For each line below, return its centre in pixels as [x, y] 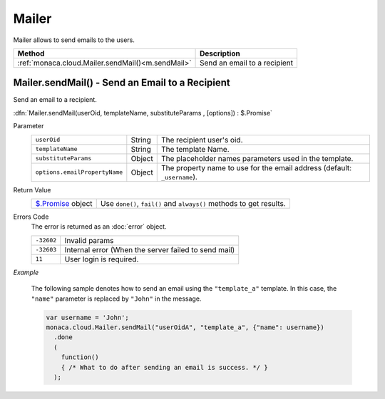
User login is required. [102, 259]
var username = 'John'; [88, 317]
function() [80, 357]
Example [26, 272]
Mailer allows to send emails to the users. [74, 40]
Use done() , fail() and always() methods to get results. [193, 204]
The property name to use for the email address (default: [256, 167]
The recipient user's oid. [202, 140]
